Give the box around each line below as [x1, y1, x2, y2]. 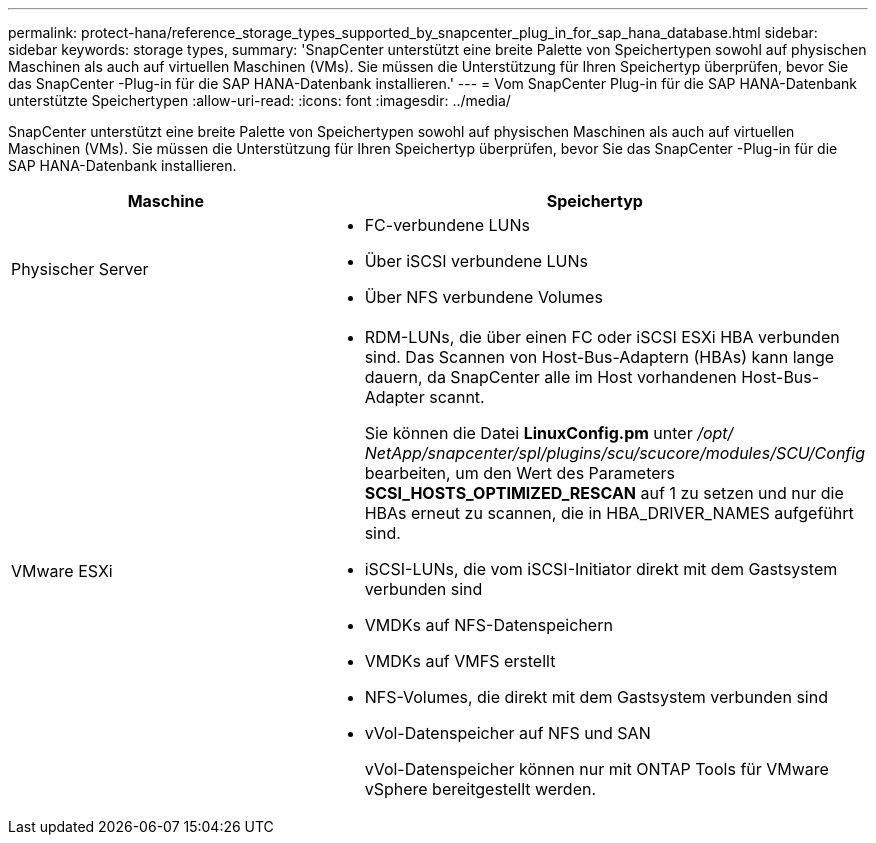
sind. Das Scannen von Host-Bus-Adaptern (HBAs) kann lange [364, 347, 835, 367]
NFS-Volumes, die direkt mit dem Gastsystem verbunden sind [364, 687, 828, 707]
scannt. [429, 387, 485, 407]
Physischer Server [11, 259, 149, 279]
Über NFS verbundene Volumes [364, 287, 603, 307]
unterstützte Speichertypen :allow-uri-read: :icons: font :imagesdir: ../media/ [8, 92, 511, 109]
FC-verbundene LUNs [364, 215, 531, 235]
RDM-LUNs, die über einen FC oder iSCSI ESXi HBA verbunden [364, 327, 840, 347]
